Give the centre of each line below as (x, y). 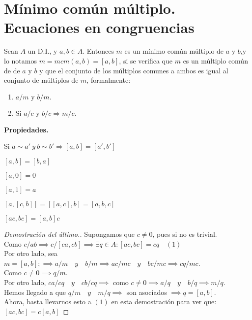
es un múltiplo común (215, 60)
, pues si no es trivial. (185, 234)
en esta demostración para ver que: (164, 302)
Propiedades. (26, 129)
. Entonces (98, 51)
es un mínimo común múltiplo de (174, 51)
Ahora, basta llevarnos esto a (48, 302)
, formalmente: (109, 80)
